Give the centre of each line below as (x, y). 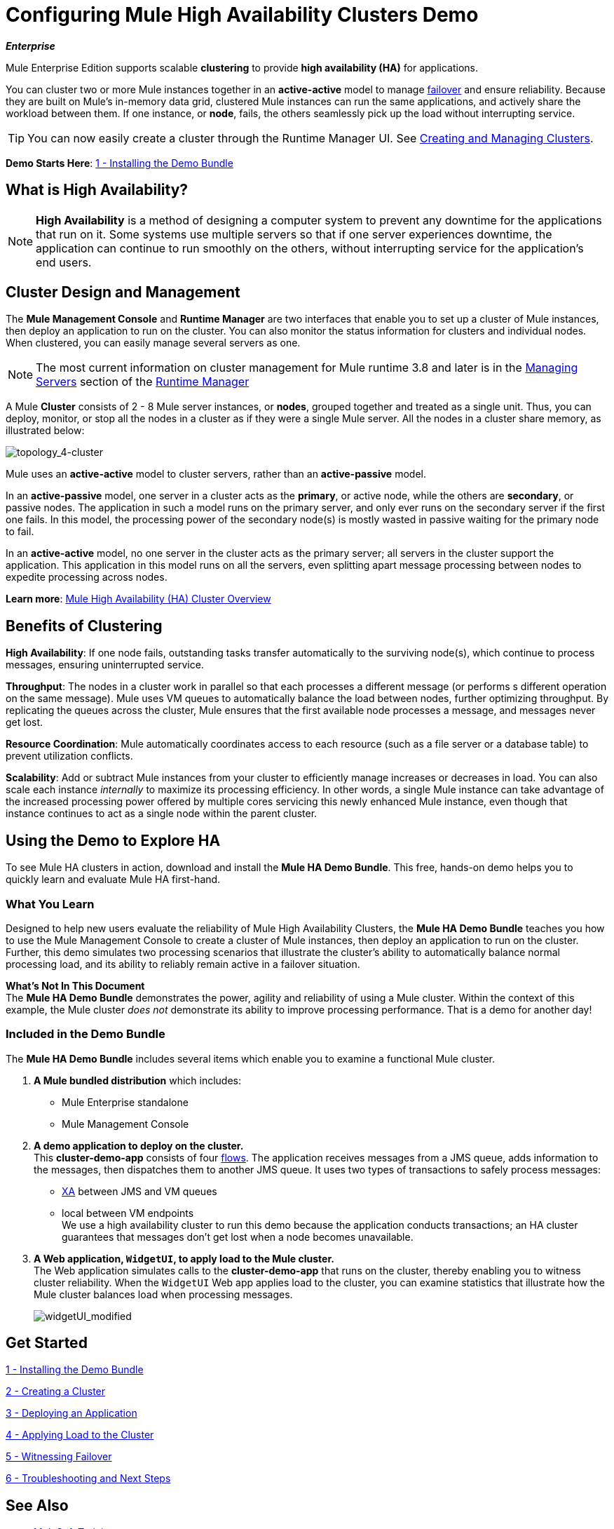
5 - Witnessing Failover (59, 1457)
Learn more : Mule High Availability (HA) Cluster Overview (138, 599)
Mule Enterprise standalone (125, 1102)
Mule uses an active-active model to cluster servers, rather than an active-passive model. (216, 474)
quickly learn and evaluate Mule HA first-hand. (113, 880)
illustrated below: (45, 431)
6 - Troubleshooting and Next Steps (88, 1479)
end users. (64, 262)
